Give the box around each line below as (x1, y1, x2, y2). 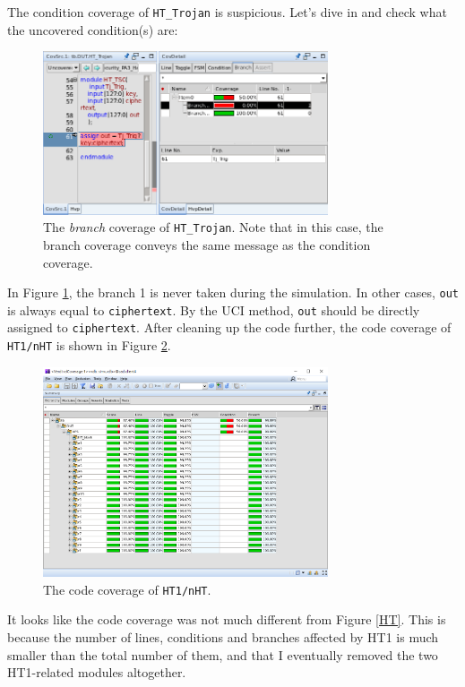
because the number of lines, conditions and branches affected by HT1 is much (7, 628, 439, 647)
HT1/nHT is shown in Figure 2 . (7, 336, 171, 355)
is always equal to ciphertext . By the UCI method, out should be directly (7, 300, 420, 319)
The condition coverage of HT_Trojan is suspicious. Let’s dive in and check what (7, 3, 447, 21)
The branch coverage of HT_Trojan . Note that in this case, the (43, 218, 383, 236)
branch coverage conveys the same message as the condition (43, 235, 371, 253)
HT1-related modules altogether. (7, 663, 186, 682)
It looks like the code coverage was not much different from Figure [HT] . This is (7, 610, 446, 629)
